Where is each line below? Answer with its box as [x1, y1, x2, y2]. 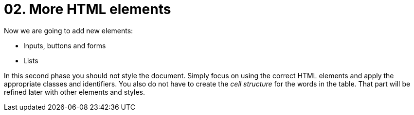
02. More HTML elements [4, 1, 171, 17]
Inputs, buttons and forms [23, 41, 106, 50]
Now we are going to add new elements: [4, 26, 133, 35]
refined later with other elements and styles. [4, 87, 145, 96]
